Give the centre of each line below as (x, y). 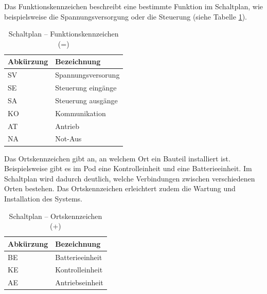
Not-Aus (68, 139)
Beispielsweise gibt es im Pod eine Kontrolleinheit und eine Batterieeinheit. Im (128, 168)
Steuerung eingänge (86, 88)
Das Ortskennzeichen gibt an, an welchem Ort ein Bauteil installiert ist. (117, 158)
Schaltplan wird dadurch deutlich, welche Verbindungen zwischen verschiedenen (130, 178)
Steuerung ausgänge (86, 100)
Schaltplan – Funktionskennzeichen (64, 34)
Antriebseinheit (79, 282)
